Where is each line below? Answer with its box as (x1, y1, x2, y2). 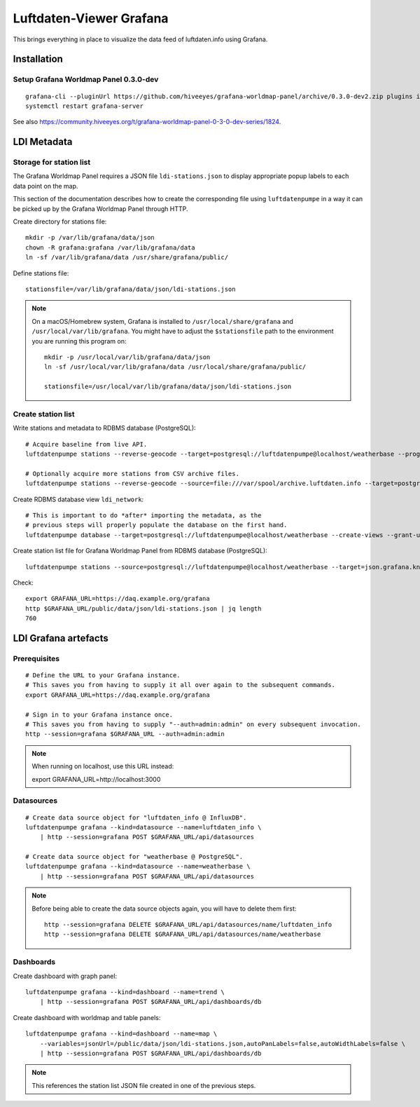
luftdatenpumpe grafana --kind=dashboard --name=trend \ (25, 988, 225, 996)
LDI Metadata (13, 136, 73, 148)
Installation (13, 53, 63, 65)
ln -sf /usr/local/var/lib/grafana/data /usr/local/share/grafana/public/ (44, 363, 307, 371)
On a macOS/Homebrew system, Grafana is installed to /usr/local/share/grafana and (31, 317, 294, 325)
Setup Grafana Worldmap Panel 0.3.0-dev (13, 74, 159, 84)
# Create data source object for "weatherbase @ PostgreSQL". (25, 853, 244, 861)
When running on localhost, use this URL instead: (31, 762, 174, 770)
